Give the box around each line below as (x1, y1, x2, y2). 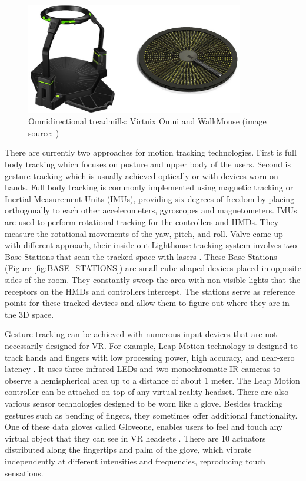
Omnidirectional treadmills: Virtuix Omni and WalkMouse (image (28, 115, 267, 127)
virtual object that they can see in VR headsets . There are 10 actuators (5, 431, 266, 444)
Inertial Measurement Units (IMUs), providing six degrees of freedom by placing (5, 192, 295, 205)
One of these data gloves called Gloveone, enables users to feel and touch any (5, 420, 283, 433)
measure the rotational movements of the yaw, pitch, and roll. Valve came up (5, 227, 283, 239)
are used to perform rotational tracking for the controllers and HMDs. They (5, 216, 279, 228)
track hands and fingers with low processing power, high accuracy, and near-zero (5, 351, 295, 363)
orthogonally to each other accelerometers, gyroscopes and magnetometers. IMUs (5, 204, 297, 216)
